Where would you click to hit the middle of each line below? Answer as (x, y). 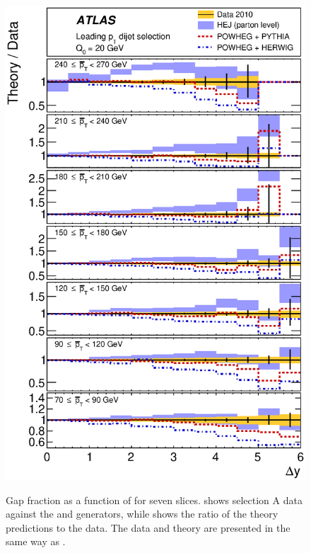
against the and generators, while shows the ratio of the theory (142, 514)
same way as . (36, 541)
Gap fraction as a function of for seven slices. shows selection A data (154, 500)
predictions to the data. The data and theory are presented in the (148, 527)
